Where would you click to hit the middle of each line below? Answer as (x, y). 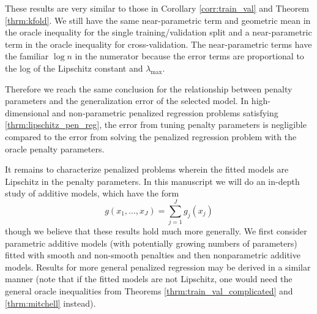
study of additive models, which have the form (92, 193)
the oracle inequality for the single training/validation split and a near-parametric (158, 32)
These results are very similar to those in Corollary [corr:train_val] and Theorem (157, 8)
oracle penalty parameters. (55, 148)
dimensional (27, 112)
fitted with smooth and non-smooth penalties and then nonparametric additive (153, 255)
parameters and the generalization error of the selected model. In (127, 101)
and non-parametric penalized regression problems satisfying (165, 112)
